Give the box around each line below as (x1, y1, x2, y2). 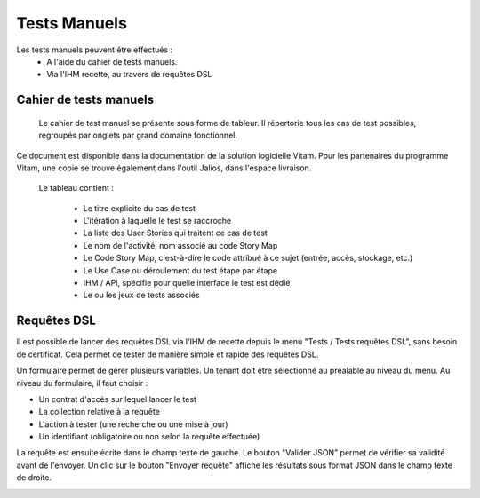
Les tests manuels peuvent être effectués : (16, 44, 173, 55)
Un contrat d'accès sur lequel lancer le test (38, 393, 197, 404)
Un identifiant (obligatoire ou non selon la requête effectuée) (38, 431, 260, 442)
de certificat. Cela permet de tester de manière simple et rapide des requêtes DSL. (16, 349, 319, 360)
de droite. (16, 472, 52, 483)
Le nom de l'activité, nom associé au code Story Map (83, 240, 278, 250)
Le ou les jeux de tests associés (83, 289, 200, 301)
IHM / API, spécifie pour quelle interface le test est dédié (83, 278, 291, 289)
